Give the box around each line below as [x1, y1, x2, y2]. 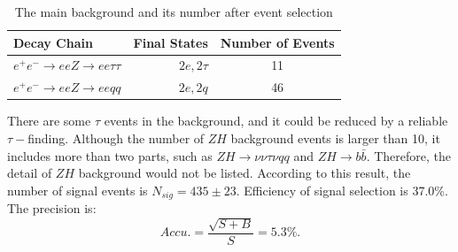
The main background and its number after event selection [14, 3, 333, 20]
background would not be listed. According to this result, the [78, 164, 411, 182]
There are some [7, 111, 91, 130]
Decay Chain [13, 33, 93, 51]
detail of [7, 164, 52, 182]
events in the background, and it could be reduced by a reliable [104, 111, 448, 130]
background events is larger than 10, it [230, 128, 440, 147]
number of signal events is [7, 180, 148, 199]
